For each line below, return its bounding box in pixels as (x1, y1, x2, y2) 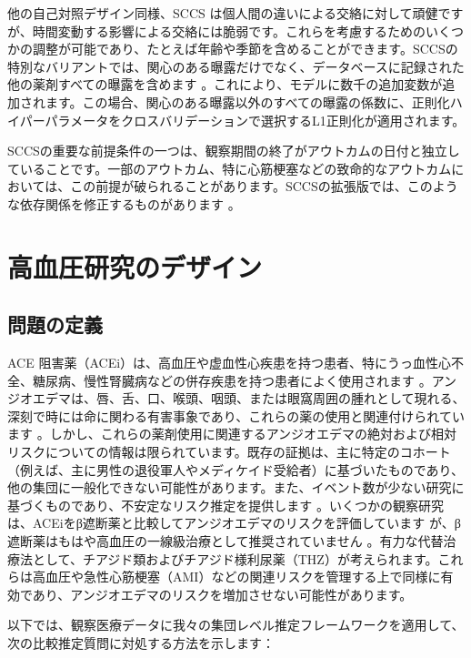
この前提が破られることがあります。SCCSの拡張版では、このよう (70, 177, 458, 196)
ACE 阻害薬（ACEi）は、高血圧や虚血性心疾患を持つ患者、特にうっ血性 (7, 353, 439, 372)
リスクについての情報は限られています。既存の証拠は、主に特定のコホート (7, 442, 451, 461)
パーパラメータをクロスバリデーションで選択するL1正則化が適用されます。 (19, 110, 466, 129)
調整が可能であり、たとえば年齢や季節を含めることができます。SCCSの (32, 39, 458, 58)
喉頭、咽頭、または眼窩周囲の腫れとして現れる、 (172, 389, 466, 408)
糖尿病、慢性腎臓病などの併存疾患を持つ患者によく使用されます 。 (32, 370, 432, 390)
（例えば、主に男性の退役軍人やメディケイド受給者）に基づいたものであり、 (7, 460, 465, 479)
